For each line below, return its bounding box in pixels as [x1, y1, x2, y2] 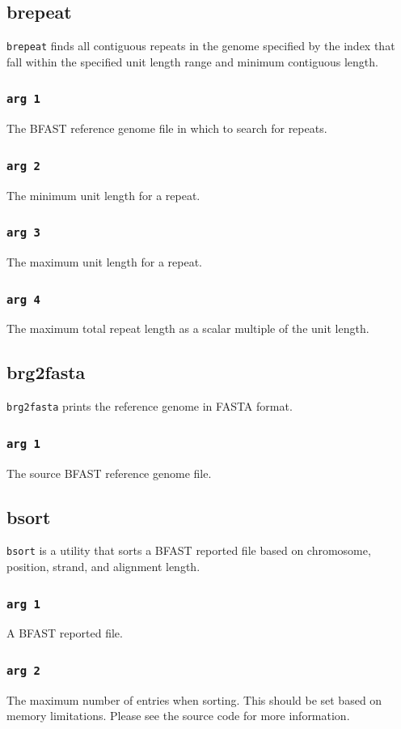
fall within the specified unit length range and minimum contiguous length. [6, 53, 378, 70]
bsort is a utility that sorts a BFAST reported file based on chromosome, [6, 542, 371, 559]
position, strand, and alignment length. [6, 558, 200, 575]
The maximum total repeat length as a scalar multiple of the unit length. [6, 320, 369, 337]
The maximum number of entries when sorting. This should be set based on [6, 691, 382, 708]
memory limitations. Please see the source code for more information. [6, 707, 350, 724]
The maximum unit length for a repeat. [6, 253, 202, 270]
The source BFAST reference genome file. [6, 464, 212, 481]
